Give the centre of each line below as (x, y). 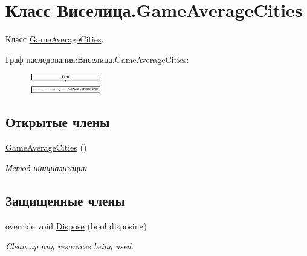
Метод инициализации (47, 167)
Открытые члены (58, 122)
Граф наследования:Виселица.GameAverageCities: (97, 59)
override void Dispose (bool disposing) (76, 225)
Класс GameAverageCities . (55, 39)
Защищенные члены (65, 200)
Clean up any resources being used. (70, 246)
